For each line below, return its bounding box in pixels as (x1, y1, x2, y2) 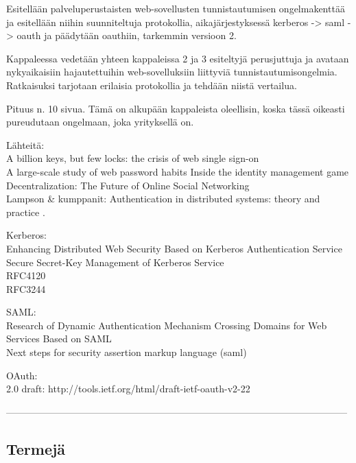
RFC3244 (6, 281, 46, 296)
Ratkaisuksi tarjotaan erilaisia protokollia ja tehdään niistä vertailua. (6, 78, 297, 92)
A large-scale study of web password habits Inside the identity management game (6, 164, 349, 178)
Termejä (6, 438, 66, 459)
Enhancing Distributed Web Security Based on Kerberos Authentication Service (6, 241, 342, 255)
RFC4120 (6, 268, 46, 283)
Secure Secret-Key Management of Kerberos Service (6, 254, 224, 269)
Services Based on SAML (6, 331, 112, 346)
